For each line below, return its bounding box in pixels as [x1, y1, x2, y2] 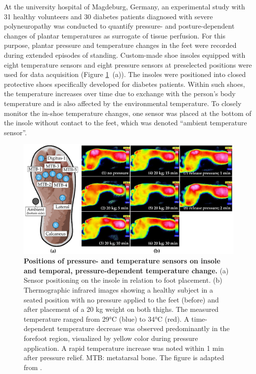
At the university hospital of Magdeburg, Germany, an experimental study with [4, 1, 245, 11]
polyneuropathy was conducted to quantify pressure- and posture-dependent [4, 21, 235, 31]
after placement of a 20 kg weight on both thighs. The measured [24, 304, 219, 314]
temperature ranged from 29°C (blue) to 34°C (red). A [24, 313, 189, 324]
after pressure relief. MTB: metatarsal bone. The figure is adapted [24, 352, 224, 363]
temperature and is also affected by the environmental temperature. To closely [4, 98, 242, 108]
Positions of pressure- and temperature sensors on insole [24, 256, 220, 266]
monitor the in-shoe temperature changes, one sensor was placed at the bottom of [4, 108, 252, 118]
